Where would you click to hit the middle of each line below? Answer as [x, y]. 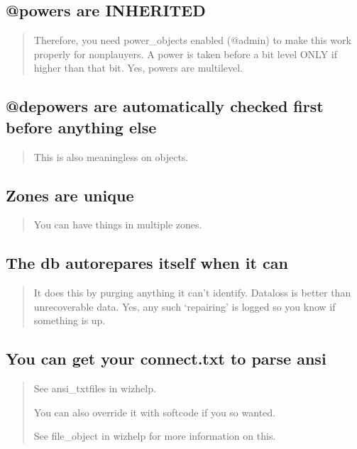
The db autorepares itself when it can [147, 263]
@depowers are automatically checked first [165, 106]
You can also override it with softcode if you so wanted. [154, 412]
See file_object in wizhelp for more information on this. [155, 436]
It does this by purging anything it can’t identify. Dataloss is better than [192, 293]
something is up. [70, 320]
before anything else [81, 127]
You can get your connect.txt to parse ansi [166, 359]
